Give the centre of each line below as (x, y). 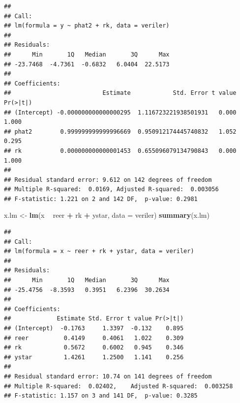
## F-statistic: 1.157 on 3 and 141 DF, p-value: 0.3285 (101, 396)
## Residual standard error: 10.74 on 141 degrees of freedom (108, 376)
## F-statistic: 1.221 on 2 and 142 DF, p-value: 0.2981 (101, 199)
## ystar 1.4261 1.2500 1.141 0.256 (94, 357)
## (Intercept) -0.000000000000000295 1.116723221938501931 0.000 (120, 112)
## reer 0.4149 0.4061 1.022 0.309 (94, 338)
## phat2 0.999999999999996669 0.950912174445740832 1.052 (120, 131)
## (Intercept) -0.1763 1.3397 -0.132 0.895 (94, 328)
